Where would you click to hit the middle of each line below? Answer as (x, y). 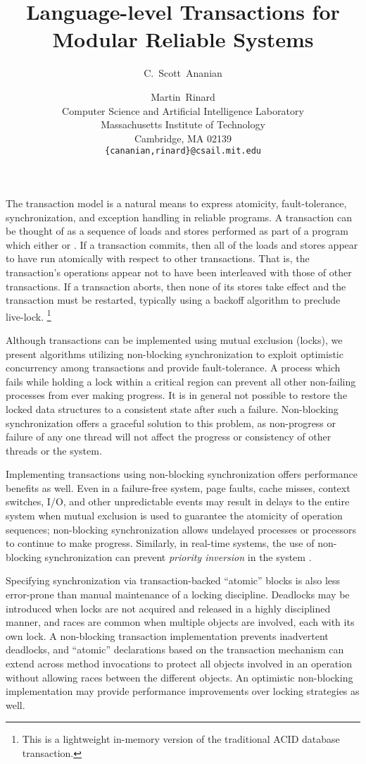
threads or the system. (54, 450)
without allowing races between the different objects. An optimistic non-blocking (179, 677)
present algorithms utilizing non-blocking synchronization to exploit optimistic (175, 353)
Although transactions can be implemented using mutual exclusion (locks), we (174, 339)
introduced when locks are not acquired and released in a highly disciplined (168, 608)
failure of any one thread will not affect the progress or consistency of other (169, 437)
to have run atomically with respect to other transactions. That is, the (158, 258)
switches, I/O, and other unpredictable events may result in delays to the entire (178, 501)
